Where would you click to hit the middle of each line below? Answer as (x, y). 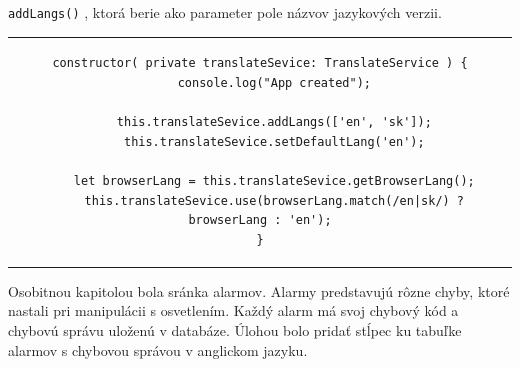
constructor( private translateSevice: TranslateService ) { (260, 63)
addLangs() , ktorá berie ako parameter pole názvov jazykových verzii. (225, 12)
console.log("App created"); (274, 83)
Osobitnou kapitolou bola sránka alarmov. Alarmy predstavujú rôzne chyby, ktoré (259, 290)
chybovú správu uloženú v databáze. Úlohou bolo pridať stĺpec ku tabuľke (235, 330)
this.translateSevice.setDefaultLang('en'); (274, 141)
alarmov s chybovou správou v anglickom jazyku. (158, 349)
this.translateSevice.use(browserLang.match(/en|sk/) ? (274, 200)
